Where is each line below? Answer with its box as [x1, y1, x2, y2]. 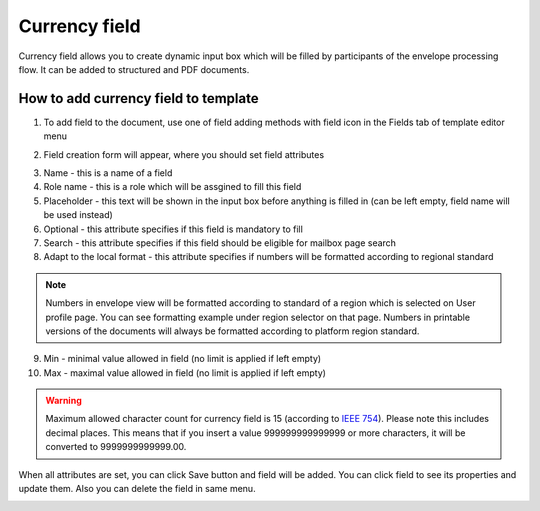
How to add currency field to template [18, 90, 259, 107]
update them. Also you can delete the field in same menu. [18, 483, 256, 495]
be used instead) [43, 209, 114, 221]
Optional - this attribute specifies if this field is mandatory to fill [43, 223, 304, 235]
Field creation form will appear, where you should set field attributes [43, 148, 325, 160]
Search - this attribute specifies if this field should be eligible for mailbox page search [43, 236, 397, 249]
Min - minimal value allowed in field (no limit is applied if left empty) [43, 353, 322, 365]
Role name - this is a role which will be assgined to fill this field [43, 181, 302, 193]
